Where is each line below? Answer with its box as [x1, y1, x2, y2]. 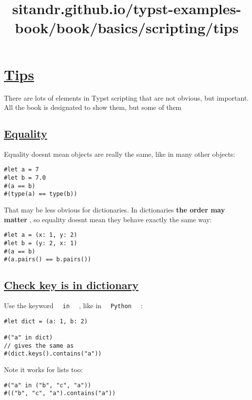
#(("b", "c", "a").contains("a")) [4, 390, 116, 397]
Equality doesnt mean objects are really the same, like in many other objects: [4, 148, 235, 159]
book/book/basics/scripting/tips [15, 18, 239, 38]
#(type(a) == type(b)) [4, 190, 78, 198]
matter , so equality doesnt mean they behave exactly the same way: [4, 214, 212, 224]
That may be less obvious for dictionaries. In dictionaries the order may [4, 205, 225, 215]
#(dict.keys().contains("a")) [4, 350, 102, 358]
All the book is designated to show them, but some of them [4, 102, 182, 112]
